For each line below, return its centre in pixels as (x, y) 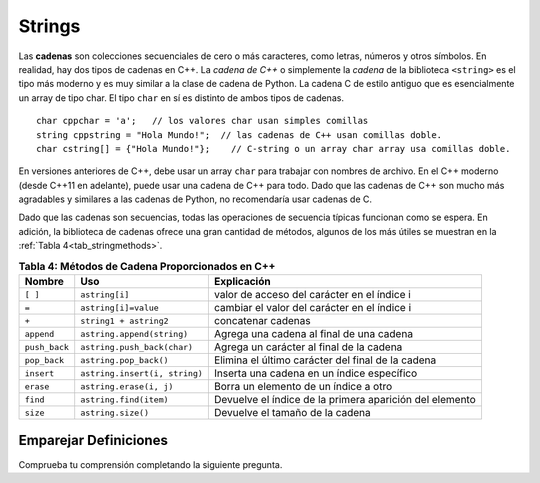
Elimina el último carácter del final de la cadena (325, 360)
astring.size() (115, 412)
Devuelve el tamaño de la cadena (292, 412)
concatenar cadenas (262, 320)
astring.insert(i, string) (142, 373)
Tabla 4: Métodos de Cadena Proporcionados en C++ (147, 266)
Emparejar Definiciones (93, 440)
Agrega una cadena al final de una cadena (313, 333)
